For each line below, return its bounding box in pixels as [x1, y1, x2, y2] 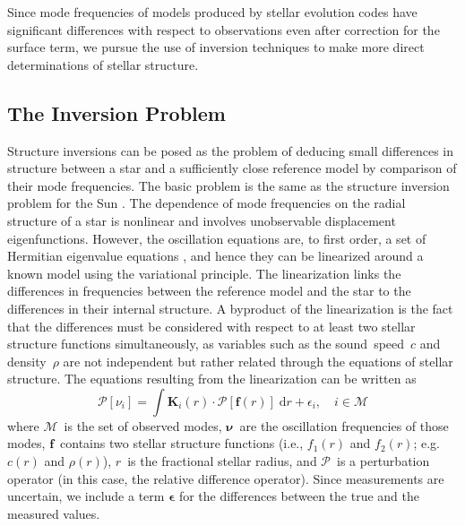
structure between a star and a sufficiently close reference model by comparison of [7, 159, 457, 177]
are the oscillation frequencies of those [239, 416, 449, 435]
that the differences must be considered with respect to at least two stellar [7, 316, 416, 335]
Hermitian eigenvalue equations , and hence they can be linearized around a [7, 246, 424, 265]
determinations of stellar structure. [7, 55, 199, 73]
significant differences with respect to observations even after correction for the [7, 20, 440, 39]
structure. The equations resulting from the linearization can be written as [7, 369, 417, 388]
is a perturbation [337, 452, 430, 470]
